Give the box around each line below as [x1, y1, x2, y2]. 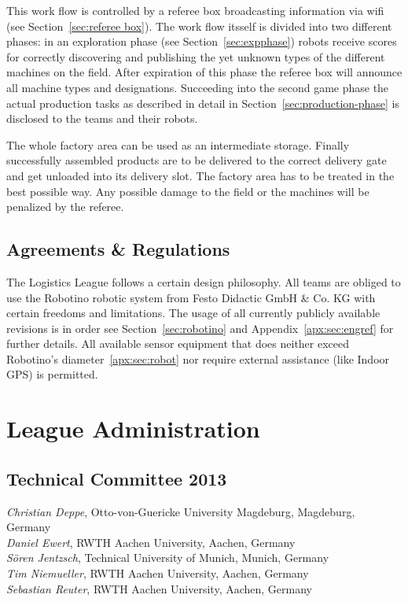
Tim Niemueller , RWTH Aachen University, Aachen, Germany [6, 565, 309, 582]
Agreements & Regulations [6, 237, 230, 261]
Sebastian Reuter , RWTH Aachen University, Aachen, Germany [6, 580, 313, 596]
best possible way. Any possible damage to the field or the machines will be [6, 183, 369, 199]
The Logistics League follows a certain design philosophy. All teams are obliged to [6, 273, 401, 290]
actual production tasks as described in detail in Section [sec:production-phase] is [6, 94, 400, 111]
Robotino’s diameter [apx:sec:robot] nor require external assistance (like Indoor [6, 350, 390, 367]
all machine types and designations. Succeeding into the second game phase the [6, 79, 389, 95]
